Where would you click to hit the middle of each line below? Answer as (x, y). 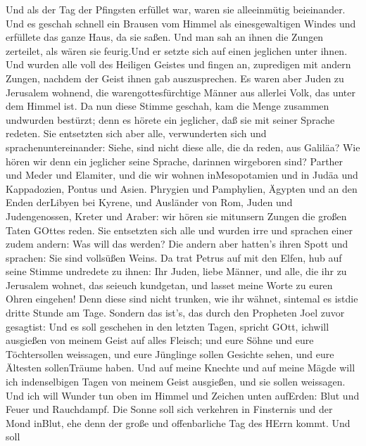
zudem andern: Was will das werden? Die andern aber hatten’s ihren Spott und (177, 244)
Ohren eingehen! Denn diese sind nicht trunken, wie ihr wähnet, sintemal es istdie (182, 299)
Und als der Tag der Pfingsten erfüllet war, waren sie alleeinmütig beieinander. (176, 9)
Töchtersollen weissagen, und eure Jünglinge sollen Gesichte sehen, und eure (170, 353)
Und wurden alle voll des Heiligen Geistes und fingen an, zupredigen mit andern (178, 64)
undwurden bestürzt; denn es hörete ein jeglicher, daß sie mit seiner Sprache (170, 119)
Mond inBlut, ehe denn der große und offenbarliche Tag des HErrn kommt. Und (178, 422)
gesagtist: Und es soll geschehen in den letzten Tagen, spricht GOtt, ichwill (168, 326)
